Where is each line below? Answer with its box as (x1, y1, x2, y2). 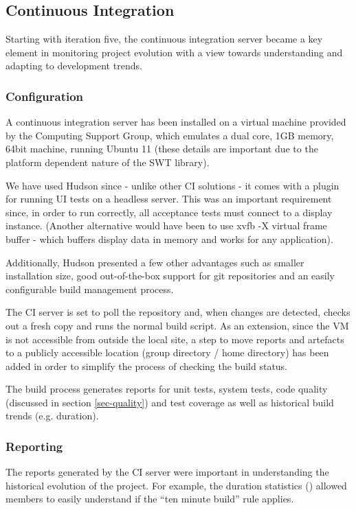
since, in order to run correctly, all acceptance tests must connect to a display (5, 205, 333, 219)
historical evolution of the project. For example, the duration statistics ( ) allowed (5, 478, 347, 492)
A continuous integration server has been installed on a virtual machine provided (5, 115, 346, 129)
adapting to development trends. (5, 58, 142, 73)
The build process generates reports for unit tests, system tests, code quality (5, 382, 328, 396)
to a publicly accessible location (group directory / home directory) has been (5, 345, 329, 360)
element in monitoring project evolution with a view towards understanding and (5, 45, 343, 59)
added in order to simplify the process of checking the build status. (5, 358, 288, 373)
